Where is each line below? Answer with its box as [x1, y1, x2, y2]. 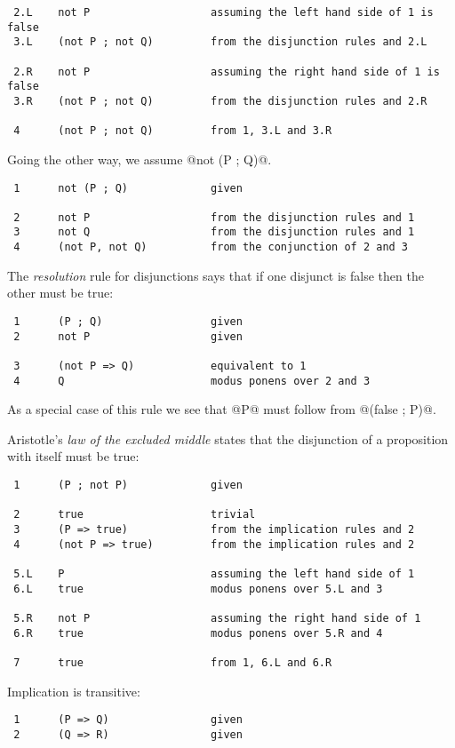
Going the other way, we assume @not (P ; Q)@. [7, 149, 272, 168]
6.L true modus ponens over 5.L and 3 [13, 582, 383, 595]
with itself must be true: [7, 447, 140, 466]
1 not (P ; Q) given [13, 181, 243, 195]
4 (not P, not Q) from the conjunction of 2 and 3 [13, 241, 409, 254]
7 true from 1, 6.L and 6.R [13, 656, 332, 669]
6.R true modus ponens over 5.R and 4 [13, 626, 383, 640]
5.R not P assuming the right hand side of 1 [13, 611, 421, 625]
